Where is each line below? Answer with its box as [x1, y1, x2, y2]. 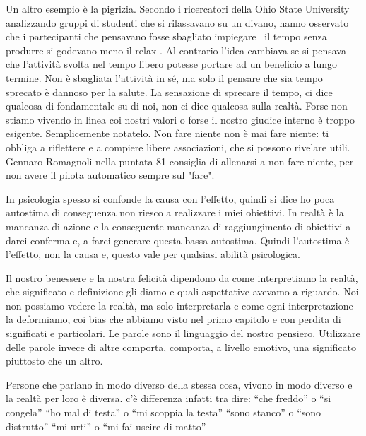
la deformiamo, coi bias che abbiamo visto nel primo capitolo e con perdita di [6, 312, 341, 326]
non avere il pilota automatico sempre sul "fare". [6, 167, 215, 182]
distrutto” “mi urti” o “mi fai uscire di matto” [6, 418, 206, 433]
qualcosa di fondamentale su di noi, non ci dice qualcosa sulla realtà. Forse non [6, 98, 348, 113]
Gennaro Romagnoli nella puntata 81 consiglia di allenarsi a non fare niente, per [6, 153, 354, 168]
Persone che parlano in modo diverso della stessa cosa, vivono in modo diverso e [6, 377, 353, 391]
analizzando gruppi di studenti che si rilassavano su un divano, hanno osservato [6, 15, 349, 30]
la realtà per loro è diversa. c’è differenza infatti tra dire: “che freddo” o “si [6, 391, 331, 406]
